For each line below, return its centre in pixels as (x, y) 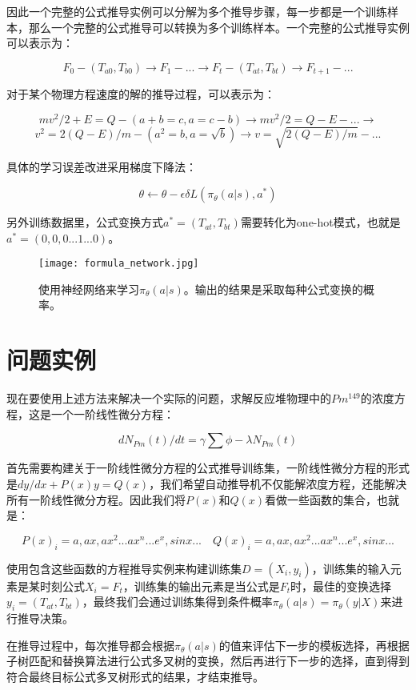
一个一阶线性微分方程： (112, 413)
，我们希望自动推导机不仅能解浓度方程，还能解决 (278, 483)
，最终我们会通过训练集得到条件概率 (177, 602)
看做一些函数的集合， (321, 499)
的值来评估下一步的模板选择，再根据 (314, 645)
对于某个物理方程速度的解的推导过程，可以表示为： (141, 94)
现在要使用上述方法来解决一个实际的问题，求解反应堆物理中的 (169, 398)
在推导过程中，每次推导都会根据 (90, 645)
